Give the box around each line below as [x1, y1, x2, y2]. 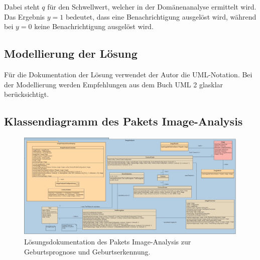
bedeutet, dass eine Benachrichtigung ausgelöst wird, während [65, 11, 256, 22]
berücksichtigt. [4, 89, 49, 99]
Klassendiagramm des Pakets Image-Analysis [4, 113, 243, 129]
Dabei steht [4, 2, 40, 12]
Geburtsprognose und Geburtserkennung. [24, 246, 151, 256]
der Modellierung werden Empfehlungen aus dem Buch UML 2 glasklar [4, 79, 223, 89]
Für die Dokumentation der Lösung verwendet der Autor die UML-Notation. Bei [4, 69, 252, 79]
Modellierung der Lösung [4, 46, 138, 61]
